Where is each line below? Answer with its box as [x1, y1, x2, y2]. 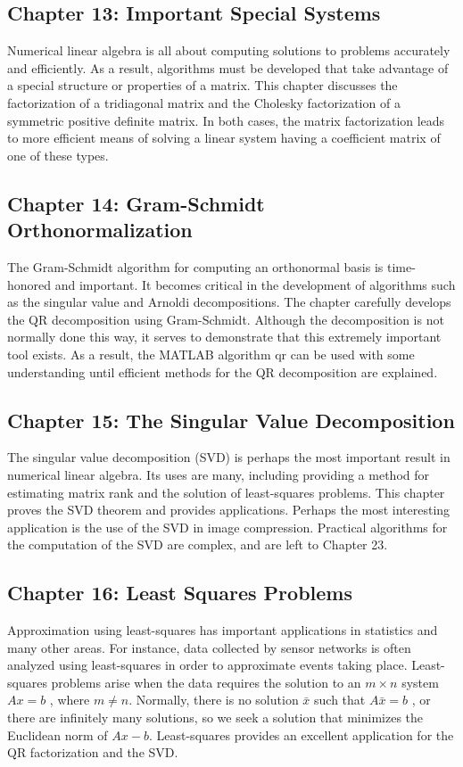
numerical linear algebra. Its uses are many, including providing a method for [7, 465, 430, 483]
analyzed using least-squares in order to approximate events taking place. [7, 656, 408, 674]
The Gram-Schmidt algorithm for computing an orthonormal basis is [7, 257, 384, 276]
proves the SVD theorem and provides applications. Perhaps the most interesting [7, 500, 451, 519]
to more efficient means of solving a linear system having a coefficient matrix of [7, 128, 441, 147]
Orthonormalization [7, 216, 193, 243]
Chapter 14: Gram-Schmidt [7, 189, 265, 217]
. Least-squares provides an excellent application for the [148, 725, 454, 744]
